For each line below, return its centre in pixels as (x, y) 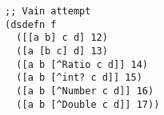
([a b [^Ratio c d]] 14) (82, 64)
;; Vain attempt (48, 11)
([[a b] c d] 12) (62, 38)
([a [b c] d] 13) (62, 51)
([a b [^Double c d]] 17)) (88, 104)
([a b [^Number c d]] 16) (85, 91)
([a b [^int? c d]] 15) (79, 78)
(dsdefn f (31, 24)
